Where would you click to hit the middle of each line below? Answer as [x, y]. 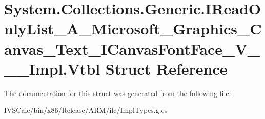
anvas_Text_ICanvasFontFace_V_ [132, 48]
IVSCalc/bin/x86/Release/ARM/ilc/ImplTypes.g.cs [86, 110]
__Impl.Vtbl [52, 68]
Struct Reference [166, 68]
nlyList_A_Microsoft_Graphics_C [133, 28]
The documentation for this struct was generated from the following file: [118, 93]
